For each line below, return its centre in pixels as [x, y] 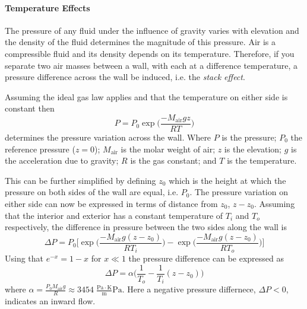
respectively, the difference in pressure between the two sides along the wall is [146, 227]
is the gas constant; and [173, 160]
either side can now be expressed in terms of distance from [111, 203]
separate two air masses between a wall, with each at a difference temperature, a [151, 65]
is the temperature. [262, 160]
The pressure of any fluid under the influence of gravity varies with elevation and [152, 30]
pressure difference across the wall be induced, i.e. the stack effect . [125, 77]
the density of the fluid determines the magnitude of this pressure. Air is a [140, 42]
